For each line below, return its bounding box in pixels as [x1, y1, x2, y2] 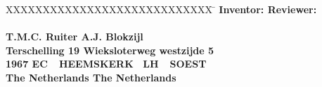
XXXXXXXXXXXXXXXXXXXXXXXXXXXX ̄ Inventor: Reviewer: [6, 2, 317, 16]
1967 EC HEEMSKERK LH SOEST [6, 56, 207, 71]
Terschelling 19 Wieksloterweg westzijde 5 [6, 42, 214, 57]
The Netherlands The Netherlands [6, 70, 176, 84]
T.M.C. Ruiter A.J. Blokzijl [6, 29, 143, 44]
